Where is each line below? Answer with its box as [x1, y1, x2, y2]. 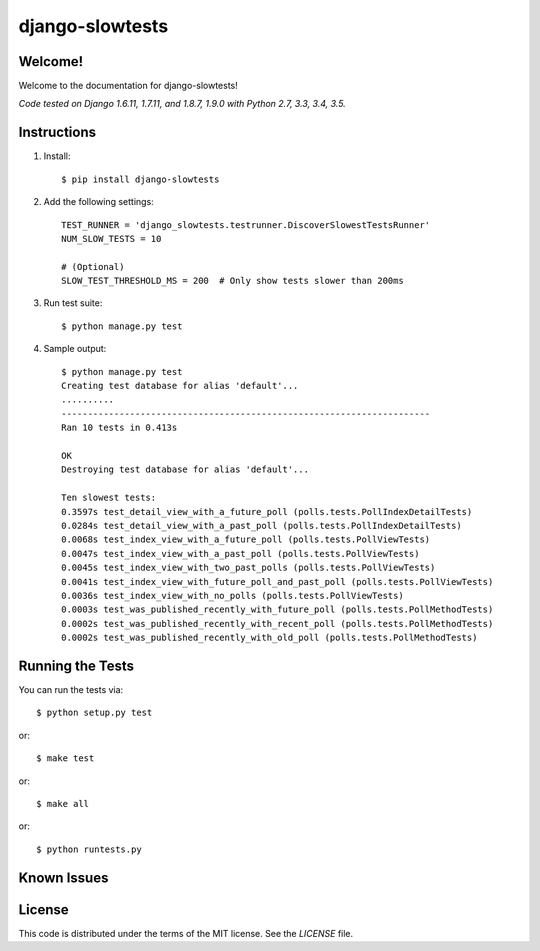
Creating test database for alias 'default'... [61, 380, 299, 392]
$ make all [36, 798, 90, 809]
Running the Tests [18, 657, 135, 674]
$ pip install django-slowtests [61, 173, 220, 185]
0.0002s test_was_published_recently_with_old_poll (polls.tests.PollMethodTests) [61, 632, 478, 644]
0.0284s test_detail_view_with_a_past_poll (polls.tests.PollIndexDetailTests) [61, 520, 462, 531]
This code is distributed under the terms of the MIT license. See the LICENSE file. [18, 927, 354, 939]
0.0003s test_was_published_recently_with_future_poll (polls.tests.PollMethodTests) [61, 604, 494, 615]
